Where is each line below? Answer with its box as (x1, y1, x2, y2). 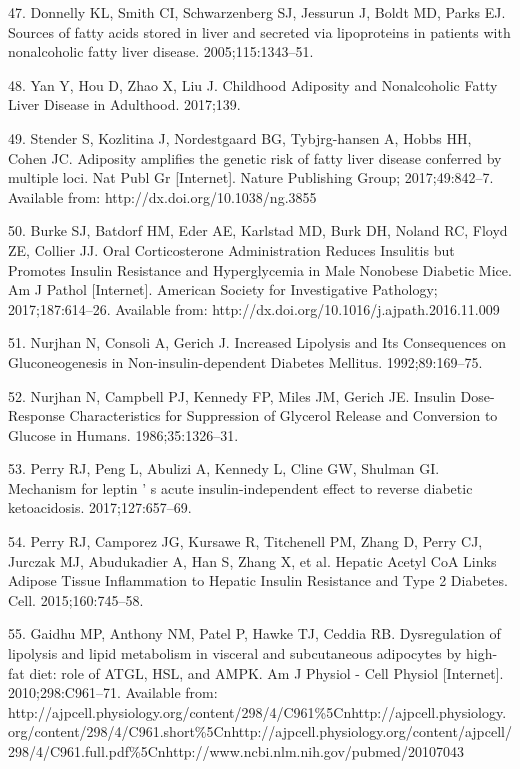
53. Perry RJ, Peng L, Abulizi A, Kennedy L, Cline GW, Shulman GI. (8, 458, 440, 479)
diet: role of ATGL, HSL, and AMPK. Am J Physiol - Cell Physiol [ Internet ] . (29, 662, 504, 683)
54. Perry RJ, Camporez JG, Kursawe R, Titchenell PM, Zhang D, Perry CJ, (8, 531, 483, 552)
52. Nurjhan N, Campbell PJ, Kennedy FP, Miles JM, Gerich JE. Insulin (8, 385, 456, 406)
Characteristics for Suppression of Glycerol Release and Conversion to (69, 405, 498, 426)
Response (8, 405, 65, 426)
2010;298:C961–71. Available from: (8, 682, 218, 703)
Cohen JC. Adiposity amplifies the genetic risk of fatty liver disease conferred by (8, 147, 502, 168)
